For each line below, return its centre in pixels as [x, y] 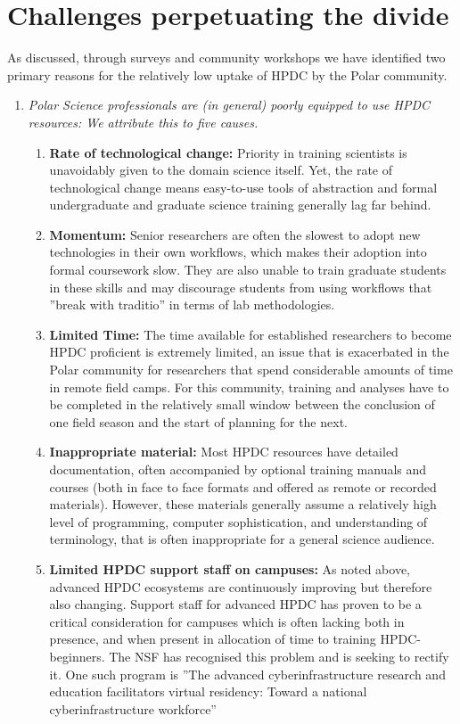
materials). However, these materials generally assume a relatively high [243, 504]
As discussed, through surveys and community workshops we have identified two [226, 58]
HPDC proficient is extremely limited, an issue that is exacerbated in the [249, 352]
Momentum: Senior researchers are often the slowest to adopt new [235, 234]
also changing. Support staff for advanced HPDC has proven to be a [235, 604]
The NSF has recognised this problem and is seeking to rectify [279, 656]
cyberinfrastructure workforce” [133, 708]
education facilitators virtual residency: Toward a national [208, 691]
